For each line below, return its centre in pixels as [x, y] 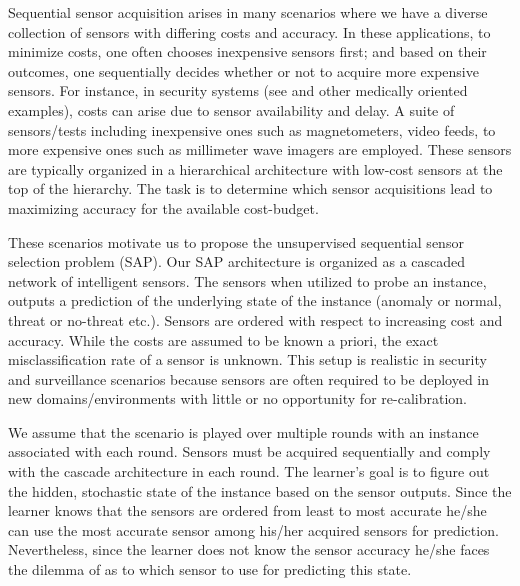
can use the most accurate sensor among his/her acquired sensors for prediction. [253, 529]
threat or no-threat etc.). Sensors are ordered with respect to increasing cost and [255, 319]
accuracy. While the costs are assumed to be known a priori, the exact [223, 339]
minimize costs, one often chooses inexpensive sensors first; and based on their [247, 51]
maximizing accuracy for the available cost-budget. [163, 207]
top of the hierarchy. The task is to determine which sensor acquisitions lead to [250, 188]
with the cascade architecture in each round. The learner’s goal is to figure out [249, 471]
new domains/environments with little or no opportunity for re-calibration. [237, 398]
